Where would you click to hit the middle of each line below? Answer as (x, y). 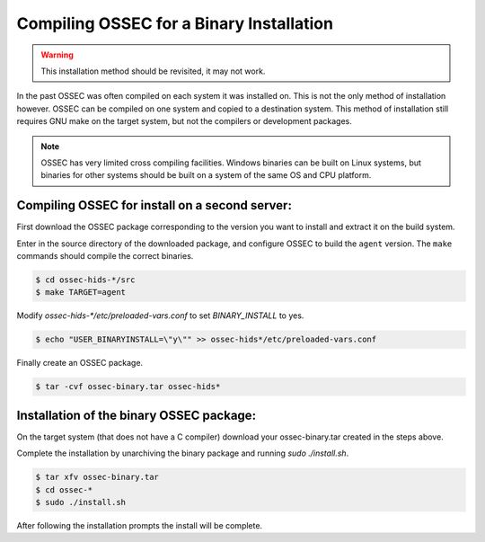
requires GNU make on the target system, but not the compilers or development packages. (184, 121)
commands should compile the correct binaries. (105, 255)
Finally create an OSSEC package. (80, 363)
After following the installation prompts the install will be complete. (140, 525)
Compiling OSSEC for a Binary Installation (175, 23)
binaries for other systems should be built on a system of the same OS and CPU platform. (206, 175)
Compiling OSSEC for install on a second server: (154, 205)
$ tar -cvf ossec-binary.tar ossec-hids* (128, 387)
